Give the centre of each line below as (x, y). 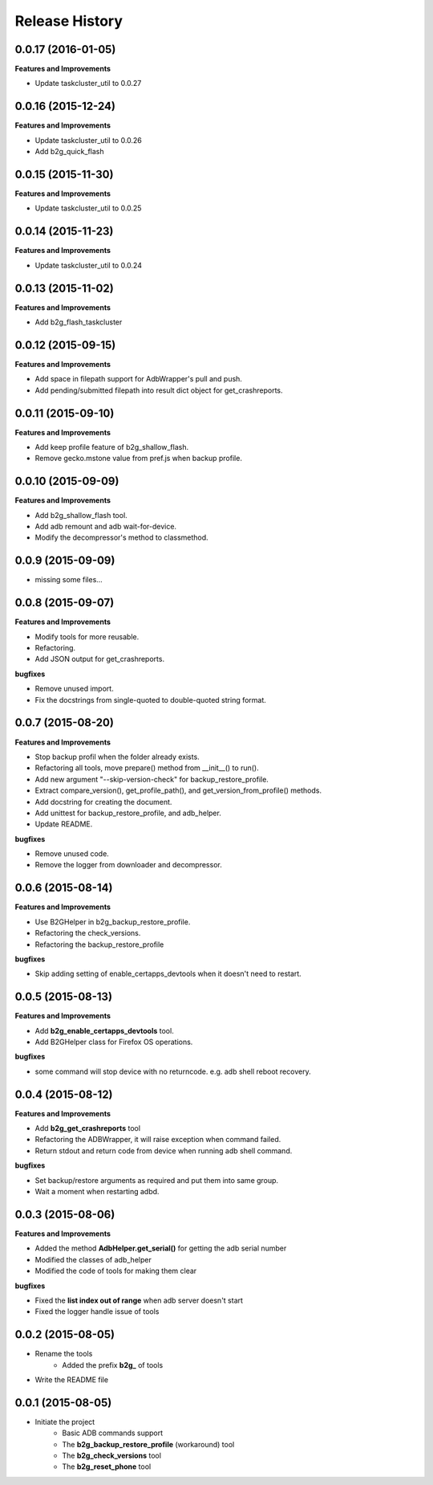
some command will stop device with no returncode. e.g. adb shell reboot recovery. (173, 1071)
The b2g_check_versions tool (112, 1456)
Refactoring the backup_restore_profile (99, 944)
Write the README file (71, 1379)
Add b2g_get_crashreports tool (87, 1128)
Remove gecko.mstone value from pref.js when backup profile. (138, 459)
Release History (69, 21)
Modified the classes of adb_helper (93, 1259)
